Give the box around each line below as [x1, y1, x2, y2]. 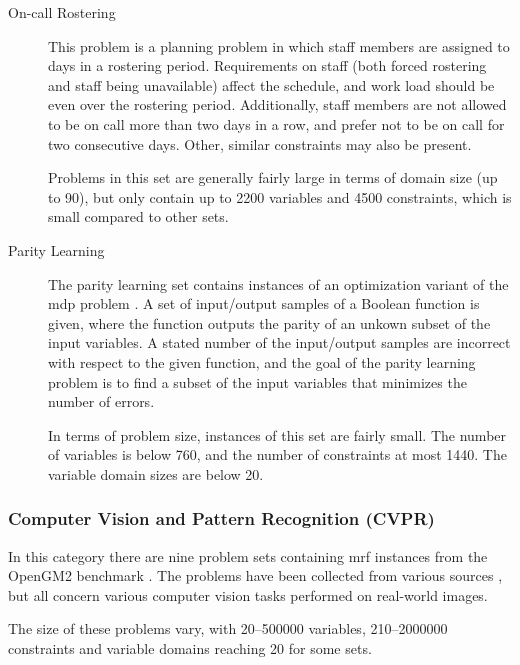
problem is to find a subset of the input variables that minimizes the [48, 371, 467, 392]
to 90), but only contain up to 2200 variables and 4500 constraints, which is [48, 186, 512, 207]
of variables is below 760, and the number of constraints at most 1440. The [48, 444, 507, 465]
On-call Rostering [8, 2, 116, 22]
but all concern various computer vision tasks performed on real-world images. [8, 584, 488, 605]
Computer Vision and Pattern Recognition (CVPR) [8, 506, 435, 531]
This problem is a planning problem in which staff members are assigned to [48, 35, 510, 56]
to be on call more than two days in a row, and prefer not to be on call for [48, 113, 505, 134]
